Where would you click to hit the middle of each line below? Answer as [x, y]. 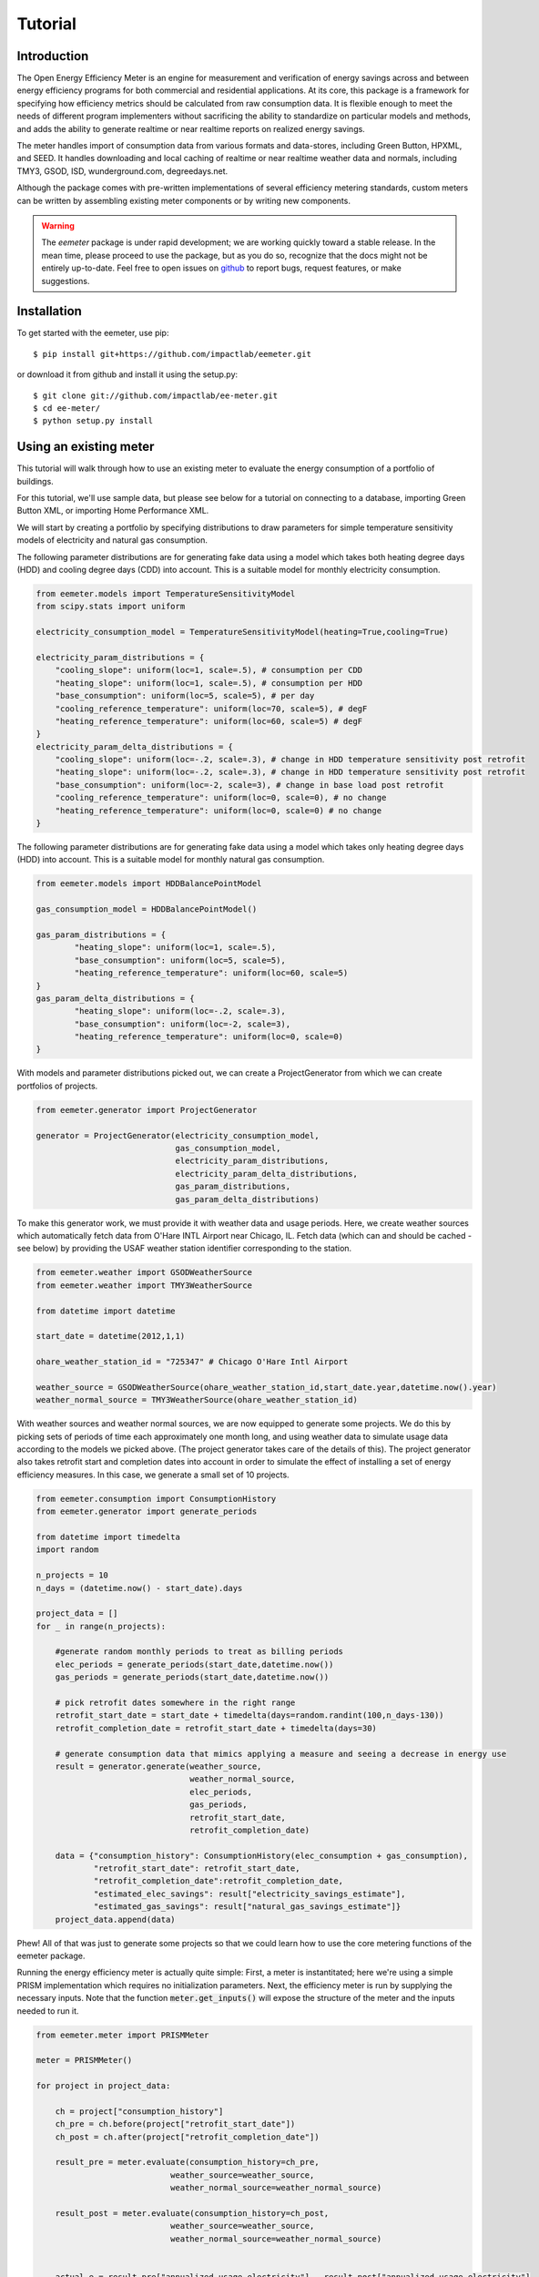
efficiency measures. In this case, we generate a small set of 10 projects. [153, 1475]
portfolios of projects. [57, 1086]
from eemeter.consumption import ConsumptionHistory [156, 1499]
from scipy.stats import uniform [111, 607]
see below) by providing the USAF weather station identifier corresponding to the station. [184, 1249]
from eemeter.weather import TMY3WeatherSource [144, 1285]
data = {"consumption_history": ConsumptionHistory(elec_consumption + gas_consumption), [262, 1855]
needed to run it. [48, 2011]
